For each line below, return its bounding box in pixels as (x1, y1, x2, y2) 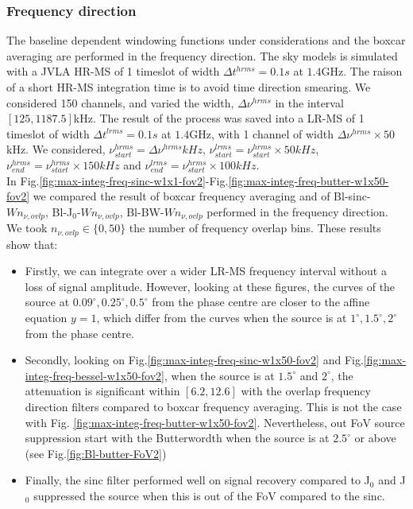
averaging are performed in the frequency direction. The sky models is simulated (6, 47, 398, 64)
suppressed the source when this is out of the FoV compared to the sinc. (33, 487, 385, 503)
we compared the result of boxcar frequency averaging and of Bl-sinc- (33, 188, 371, 204)
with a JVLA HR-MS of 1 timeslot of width (6, 63, 220, 80)
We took (6, 220, 48, 236)
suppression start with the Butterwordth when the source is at (25, 429, 330, 446)
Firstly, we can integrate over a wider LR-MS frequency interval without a (25, 262, 387, 279)
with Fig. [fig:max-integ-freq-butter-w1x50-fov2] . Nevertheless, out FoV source (25, 414, 405, 430)
